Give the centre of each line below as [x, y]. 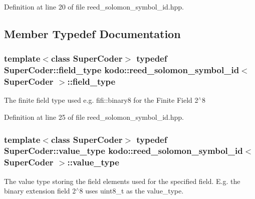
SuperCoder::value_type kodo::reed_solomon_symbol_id [123, 151]
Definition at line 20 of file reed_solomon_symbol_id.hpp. [94, 7]
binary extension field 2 [40, 191]
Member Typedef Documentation [92, 33]
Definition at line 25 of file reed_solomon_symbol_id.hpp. [94, 117]
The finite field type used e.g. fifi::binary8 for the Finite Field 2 [101, 100]
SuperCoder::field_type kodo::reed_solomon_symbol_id [122, 70]
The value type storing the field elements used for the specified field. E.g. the [122, 181]
